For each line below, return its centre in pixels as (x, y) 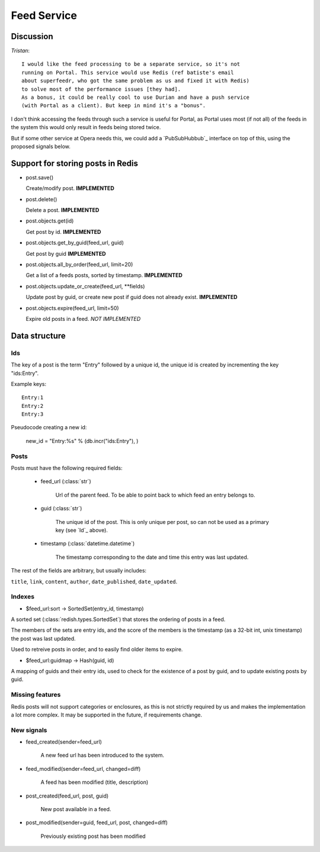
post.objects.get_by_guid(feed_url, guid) (75, 243)
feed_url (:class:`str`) (66, 481)
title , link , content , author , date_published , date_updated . (94, 581)
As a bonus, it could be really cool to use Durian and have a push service (136, 97)
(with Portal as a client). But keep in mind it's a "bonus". (114, 106)
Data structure (39, 335)
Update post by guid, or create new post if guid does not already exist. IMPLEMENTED (132, 297)
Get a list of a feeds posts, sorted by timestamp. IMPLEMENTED (104, 275)
